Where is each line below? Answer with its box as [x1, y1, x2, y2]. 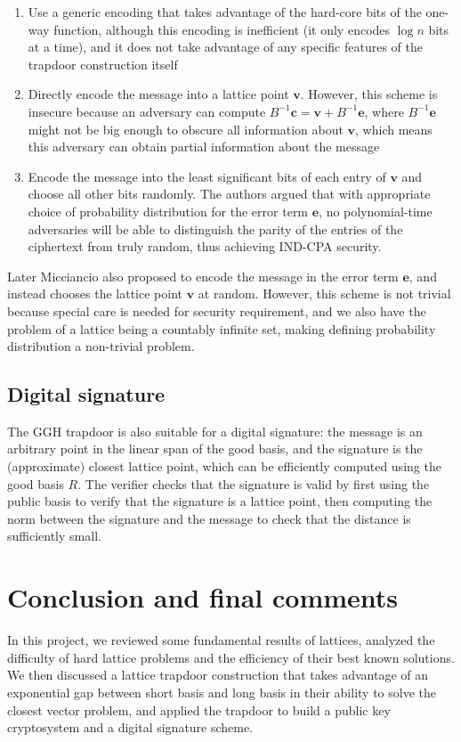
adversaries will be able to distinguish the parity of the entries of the [28, 219, 403, 238]
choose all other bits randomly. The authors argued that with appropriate [28, 184, 431, 203]
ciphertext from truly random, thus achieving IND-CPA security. [28, 237, 382, 256]
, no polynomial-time [319, 201, 433, 220]
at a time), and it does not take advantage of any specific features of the [28, 37, 423, 56]
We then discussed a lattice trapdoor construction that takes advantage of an [7, 665, 429, 684]
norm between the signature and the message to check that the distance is [7, 509, 411, 527]
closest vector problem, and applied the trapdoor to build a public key [7, 700, 391, 719]
